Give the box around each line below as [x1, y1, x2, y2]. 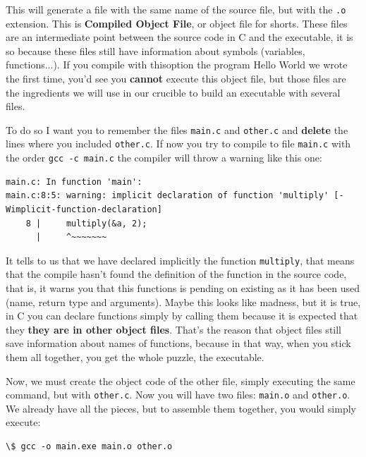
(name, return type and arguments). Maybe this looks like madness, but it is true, [6, 294, 361, 309]
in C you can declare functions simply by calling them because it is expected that [6, 308, 358, 323]
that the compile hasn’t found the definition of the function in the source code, [6, 267, 347, 281]
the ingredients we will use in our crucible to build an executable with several [6, 85, 341, 99]
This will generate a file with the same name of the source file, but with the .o [6, 2, 346, 16]
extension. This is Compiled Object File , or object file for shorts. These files [6, 16, 348, 30]
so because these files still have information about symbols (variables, [6, 43, 305, 58]
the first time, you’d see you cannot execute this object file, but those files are [6, 71, 346, 86]
